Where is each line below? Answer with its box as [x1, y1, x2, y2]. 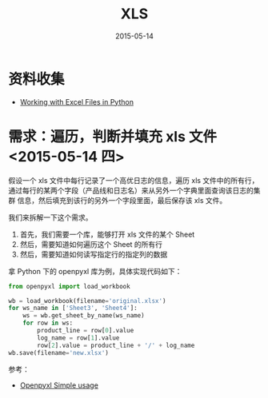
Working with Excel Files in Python [19, 97, 134, 106]
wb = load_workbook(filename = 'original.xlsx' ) [8, 297, 166, 304]
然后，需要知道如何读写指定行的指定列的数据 [19, 249, 168, 259]
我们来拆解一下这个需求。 [8, 213, 93, 222]
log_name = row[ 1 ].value [37, 333, 120, 342]
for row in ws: [22, 319, 74, 328]
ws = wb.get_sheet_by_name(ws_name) [22, 312, 146, 320]
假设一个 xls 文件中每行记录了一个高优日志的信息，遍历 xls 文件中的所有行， [8, 175, 259, 185]
